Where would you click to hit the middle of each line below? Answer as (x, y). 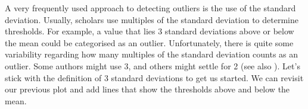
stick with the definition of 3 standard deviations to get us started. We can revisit (154, 77)
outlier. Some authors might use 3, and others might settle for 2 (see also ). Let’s (153, 65)
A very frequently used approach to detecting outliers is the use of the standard (150, 8)
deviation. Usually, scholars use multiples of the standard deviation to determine (152, 19)
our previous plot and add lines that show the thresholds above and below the (147, 89)
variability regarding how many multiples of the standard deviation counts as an (152, 54)
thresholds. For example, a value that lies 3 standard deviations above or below (150, 31)
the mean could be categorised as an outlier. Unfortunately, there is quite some (149, 42)
